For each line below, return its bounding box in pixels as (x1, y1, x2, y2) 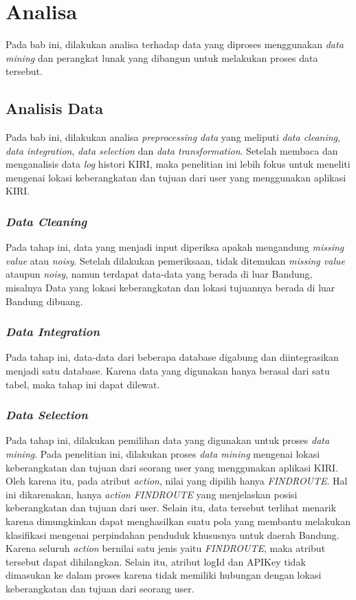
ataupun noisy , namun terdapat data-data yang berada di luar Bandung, (5, 267, 313, 281)
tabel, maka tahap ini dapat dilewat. (5, 377, 160, 391)
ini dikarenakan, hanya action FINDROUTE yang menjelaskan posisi (5, 487, 298, 501)
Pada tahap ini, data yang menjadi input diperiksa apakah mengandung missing (5, 240, 344, 254)
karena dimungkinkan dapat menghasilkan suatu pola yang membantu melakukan (5, 514, 351, 529)
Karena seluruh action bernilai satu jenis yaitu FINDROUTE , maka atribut (5, 541, 326, 555)
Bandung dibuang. (5, 293, 83, 308)
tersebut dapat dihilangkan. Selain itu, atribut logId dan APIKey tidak (5, 554, 306, 568)
